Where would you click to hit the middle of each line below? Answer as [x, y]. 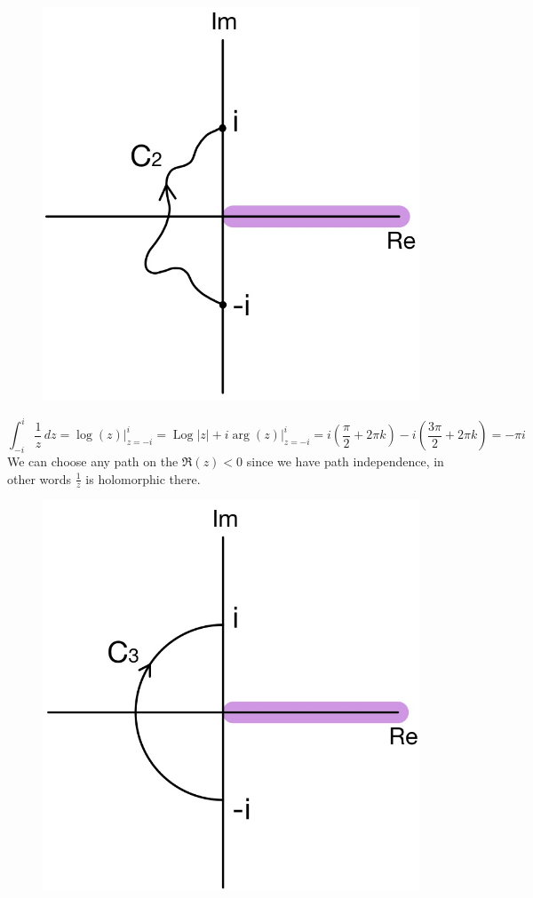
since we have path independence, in [345, 461]
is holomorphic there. [143, 478]
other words [40, 478]
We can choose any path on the [93, 461]
